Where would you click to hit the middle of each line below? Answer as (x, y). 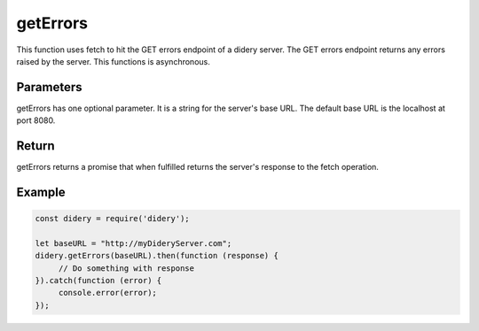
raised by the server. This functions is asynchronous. (113, 61)
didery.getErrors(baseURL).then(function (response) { (157, 256)
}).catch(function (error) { (98, 281)
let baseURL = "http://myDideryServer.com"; (133, 243)
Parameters (49, 87)
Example (41, 192)
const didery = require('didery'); (112, 219)
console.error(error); (107, 293)
